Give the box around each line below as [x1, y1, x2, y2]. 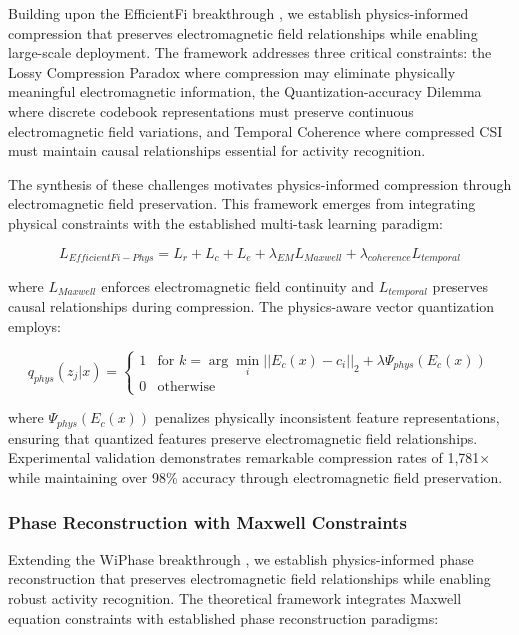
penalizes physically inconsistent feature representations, [154, 407, 500, 428]
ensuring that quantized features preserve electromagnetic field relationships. [8, 427, 478, 448]
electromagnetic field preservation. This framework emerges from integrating [8, 193, 476, 214]
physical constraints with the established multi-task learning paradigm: [8, 212, 443, 233]
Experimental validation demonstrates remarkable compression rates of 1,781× [8, 447, 491, 468]
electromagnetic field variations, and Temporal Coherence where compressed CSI [8, 120, 503, 141]
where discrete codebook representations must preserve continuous [8, 100, 414, 121]
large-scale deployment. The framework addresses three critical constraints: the [8, 42, 492, 63]
